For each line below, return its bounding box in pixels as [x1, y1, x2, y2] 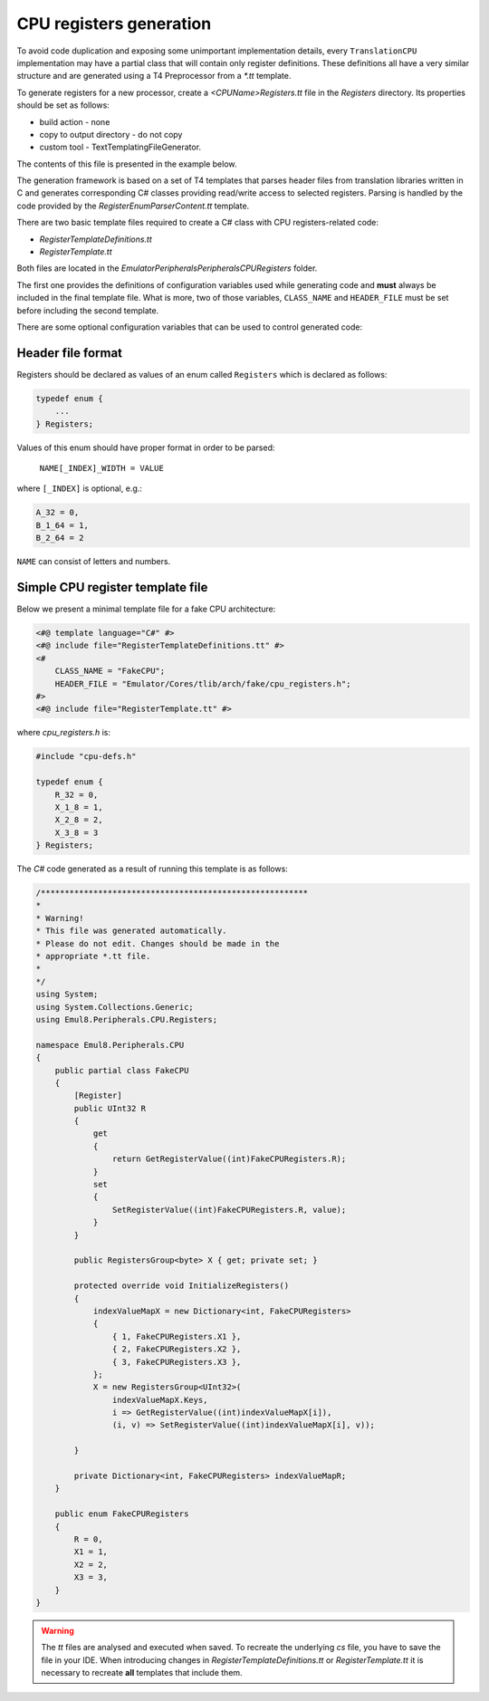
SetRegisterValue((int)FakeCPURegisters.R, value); [111, 1205, 347, 1215]
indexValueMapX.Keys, [111, 1395, 208, 1405]
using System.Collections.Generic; [35, 1002, 194, 1012]
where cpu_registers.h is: [16, 727, 111, 738]
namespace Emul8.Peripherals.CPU [35, 1040, 185, 1050]
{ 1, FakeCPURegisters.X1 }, [111, 1331, 242, 1341]
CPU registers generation [16, 14, 212, 34]
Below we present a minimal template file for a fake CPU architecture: [16, 603, 276, 615]
